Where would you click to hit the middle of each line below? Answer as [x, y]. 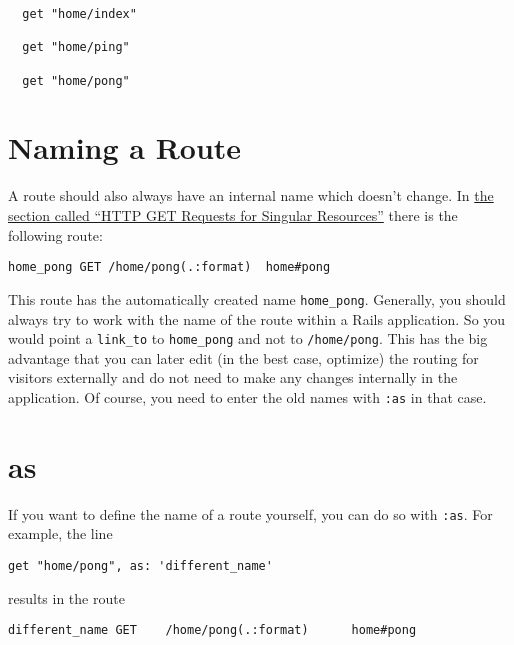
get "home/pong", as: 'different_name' [140, 565]
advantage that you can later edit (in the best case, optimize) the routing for [243, 357]
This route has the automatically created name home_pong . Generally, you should [257, 298]
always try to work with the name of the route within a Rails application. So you [257, 318]
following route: [55, 234]
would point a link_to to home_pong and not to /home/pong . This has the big [248, 338]
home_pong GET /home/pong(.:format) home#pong [169, 267]
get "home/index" [79, 14]
